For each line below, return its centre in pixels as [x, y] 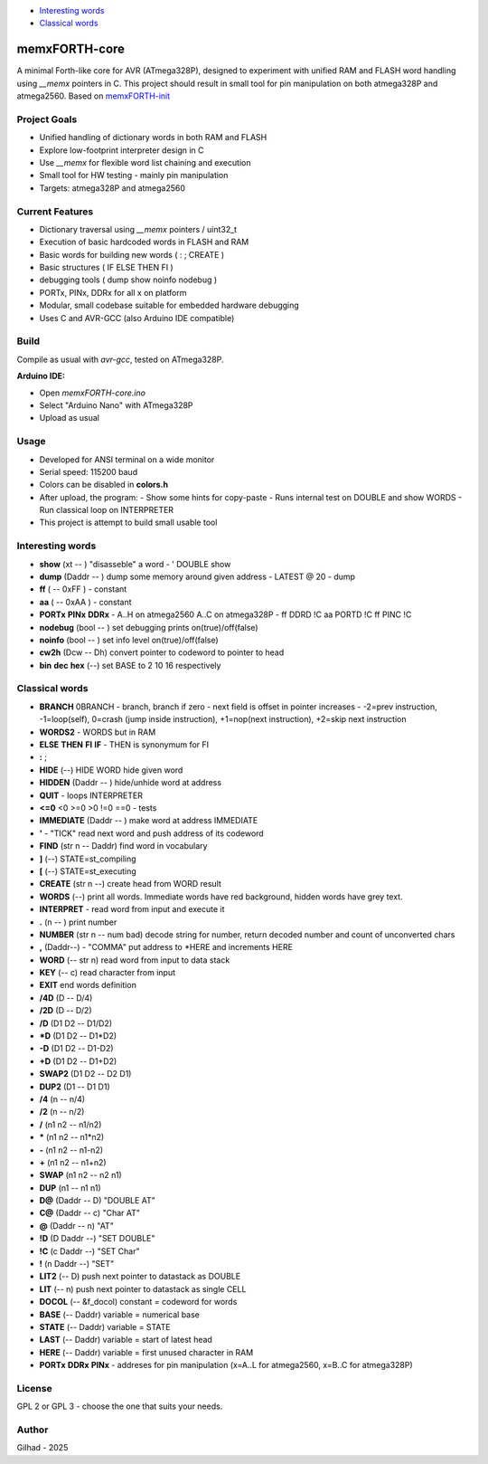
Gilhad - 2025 [42, 1448]
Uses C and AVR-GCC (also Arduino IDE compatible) [137, 318]
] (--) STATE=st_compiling [88, 859]
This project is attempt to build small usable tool [128, 523]
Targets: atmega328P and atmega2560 [112, 188]
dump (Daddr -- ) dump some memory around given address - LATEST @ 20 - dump [197, 576]
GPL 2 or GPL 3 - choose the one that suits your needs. [120, 1406]
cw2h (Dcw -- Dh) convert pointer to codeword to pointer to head [162, 652]
